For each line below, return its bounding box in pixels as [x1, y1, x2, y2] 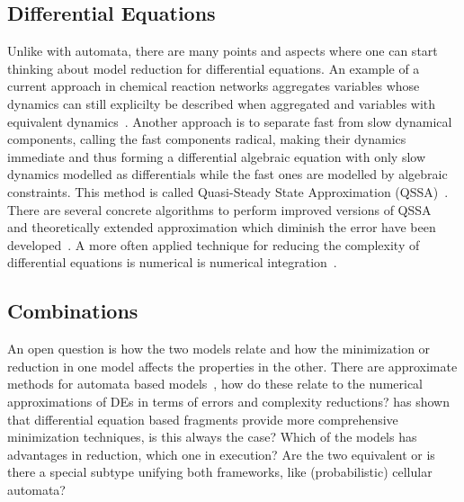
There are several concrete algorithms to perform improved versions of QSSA [7, 200, 432, 219]
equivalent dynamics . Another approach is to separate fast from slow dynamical [7, 112, 452, 130]
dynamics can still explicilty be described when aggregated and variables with [7, 94, 436, 112]
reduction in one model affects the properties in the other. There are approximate [7, 356, 458, 375]
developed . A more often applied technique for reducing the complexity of [7, 235, 420, 254]
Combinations [7, 297, 138, 325]
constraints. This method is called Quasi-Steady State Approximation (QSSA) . [7, 182, 449, 201]
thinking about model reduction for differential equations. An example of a [7, 58, 420, 77]
